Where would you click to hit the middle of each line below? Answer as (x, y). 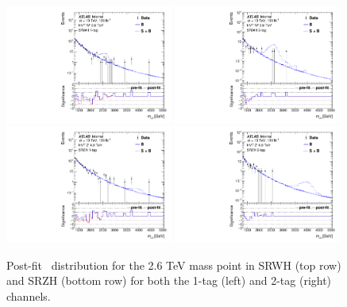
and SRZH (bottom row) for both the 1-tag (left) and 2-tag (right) (169, 280)
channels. (29, 296)
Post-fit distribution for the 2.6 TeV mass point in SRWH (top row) (174, 265)
